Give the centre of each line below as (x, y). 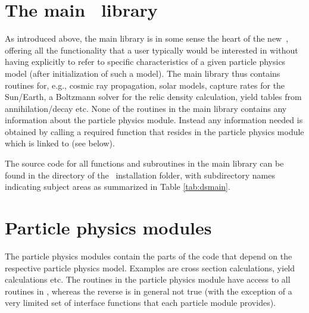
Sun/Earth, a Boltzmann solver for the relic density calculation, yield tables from (153, 97)
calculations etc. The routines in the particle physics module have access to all (148, 279)
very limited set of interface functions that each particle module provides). (140, 303)
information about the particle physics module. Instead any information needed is (154, 120)
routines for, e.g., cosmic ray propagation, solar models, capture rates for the (145, 85)
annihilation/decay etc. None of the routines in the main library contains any (146, 108)
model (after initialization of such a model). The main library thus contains (143, 73)
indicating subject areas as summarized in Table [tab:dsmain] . (118, 187)
